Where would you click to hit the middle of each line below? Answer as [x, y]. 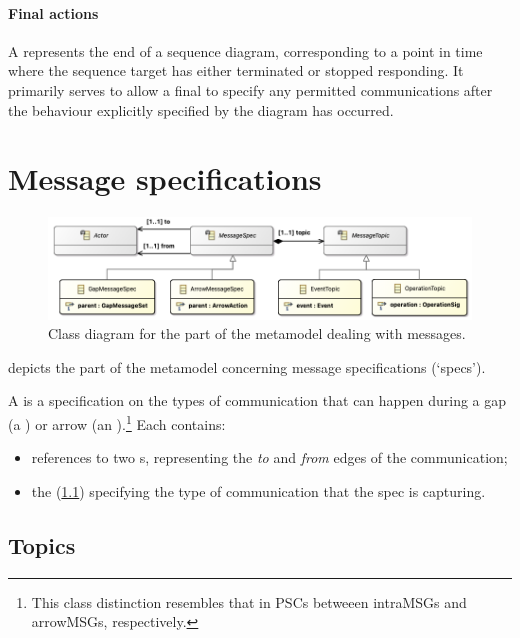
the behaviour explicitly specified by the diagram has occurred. [201, 109]
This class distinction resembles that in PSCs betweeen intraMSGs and [249, 601]
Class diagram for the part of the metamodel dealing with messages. [257, 333]
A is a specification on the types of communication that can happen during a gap [257, 400]
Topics [42, 544]
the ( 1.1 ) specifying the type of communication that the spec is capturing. [258, 490]
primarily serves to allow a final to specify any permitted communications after [250, 89]
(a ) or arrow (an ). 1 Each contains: [117, 422]
